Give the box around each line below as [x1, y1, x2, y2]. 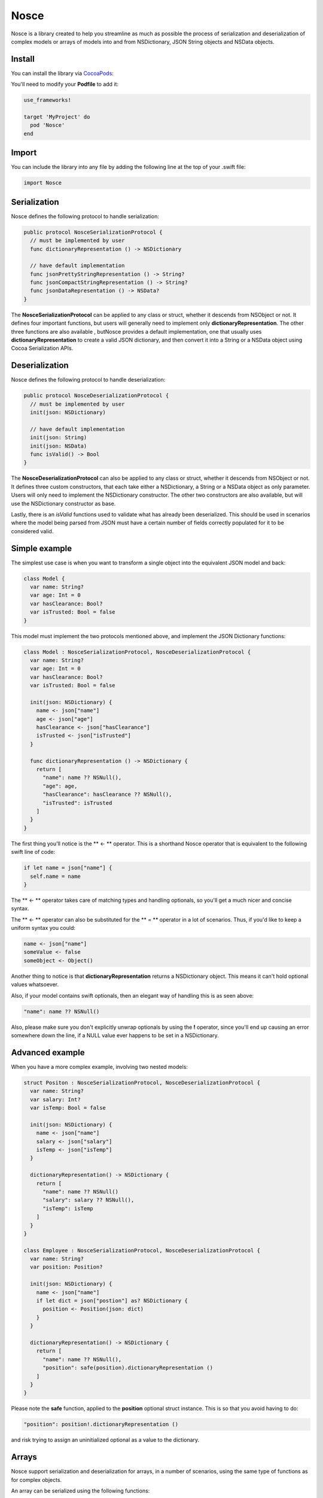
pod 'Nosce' [30, 122, 65, 129]
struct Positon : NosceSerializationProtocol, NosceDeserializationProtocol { [23, 1079, 260, 1086]
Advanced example [11, 1047, 85, 1058]
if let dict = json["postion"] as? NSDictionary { [36, 1297, 188, 1304]
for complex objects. [11, 1476, 62, 1483]
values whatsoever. [11, 981, 59, 988]
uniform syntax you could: [11, 925, 76, 932]
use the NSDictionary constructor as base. [11, 500, 116, 507]
